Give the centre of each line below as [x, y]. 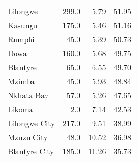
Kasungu [23, 25]
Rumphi [21, 39]
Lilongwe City [31, 123]
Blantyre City [31, 151]
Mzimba [22, 81]
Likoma [20, 109]
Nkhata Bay [28, 95]
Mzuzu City [28, 137]
